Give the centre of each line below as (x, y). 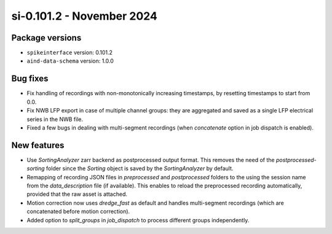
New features (38, 145)
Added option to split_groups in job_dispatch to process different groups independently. (138, 220)
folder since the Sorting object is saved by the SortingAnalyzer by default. (140, 168)
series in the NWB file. (55, 119)
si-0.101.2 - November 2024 (85, 16)
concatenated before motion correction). (78, 211)
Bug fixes (30, 79)
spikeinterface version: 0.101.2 (70, 53)
